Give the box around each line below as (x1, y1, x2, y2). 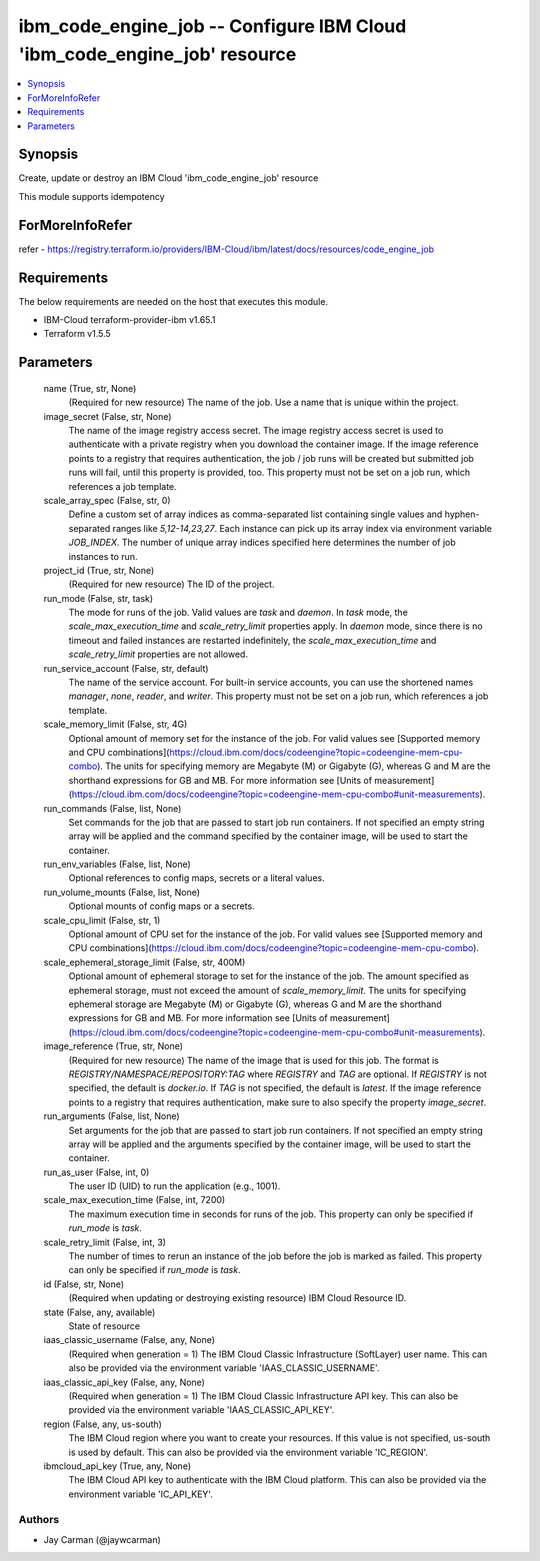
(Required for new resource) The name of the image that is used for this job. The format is (68, 1054, 439, 1066)
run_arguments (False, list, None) (43, 1110, 180, 1122)
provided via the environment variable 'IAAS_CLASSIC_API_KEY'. (68, 1404, 335, 1416)
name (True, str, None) (43, 382, 137, 394)
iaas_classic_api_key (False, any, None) (43, 1376, 205, 1388)
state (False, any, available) (43, 1306, 156, 1318)
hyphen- (444, 508, 480, 520)
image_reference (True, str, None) (43, 1040, 184, 1052)
